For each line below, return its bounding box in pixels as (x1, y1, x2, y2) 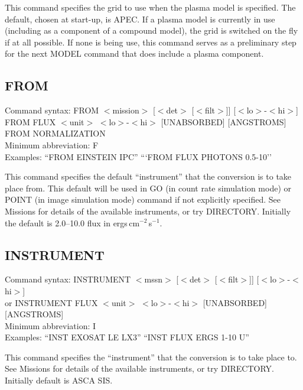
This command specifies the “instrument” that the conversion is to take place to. (5, 350, 297, 363)
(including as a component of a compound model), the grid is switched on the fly (5, 24, 298, 37)
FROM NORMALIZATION (5, 127, 106, 139)
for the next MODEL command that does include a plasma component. (5, 47, 264, 60)
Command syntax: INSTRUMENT (5, 273, 131, 285)
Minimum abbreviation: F (5, 138, 99, 151)
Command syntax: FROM (5, 104, 99, 116)
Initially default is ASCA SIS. (5, 374, 113, 386)
